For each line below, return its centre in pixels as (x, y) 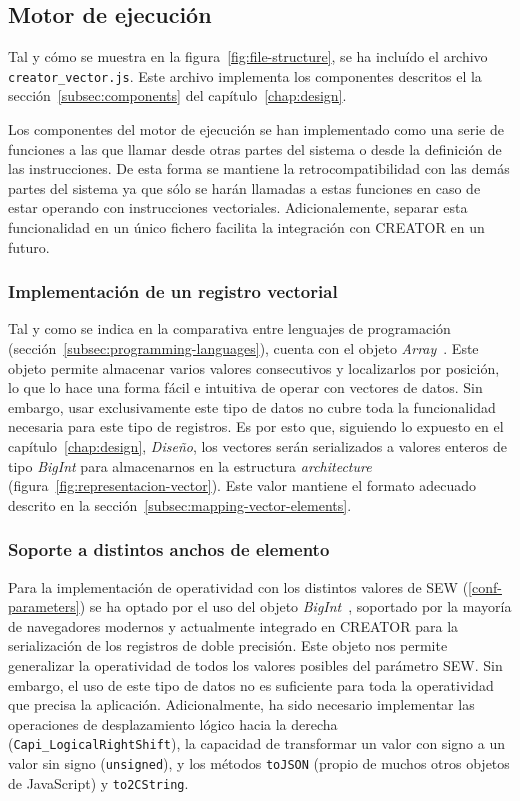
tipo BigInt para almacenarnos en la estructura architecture (190, 465)
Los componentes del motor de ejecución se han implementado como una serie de (256, 129)
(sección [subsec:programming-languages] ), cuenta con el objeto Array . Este (243, 348)
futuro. (29, 246)
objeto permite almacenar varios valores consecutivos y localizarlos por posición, (254, 367)
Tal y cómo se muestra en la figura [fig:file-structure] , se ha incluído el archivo (248, 56)
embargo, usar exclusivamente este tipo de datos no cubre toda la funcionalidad (252, 406)
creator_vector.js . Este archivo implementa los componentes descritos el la (245, 75)
